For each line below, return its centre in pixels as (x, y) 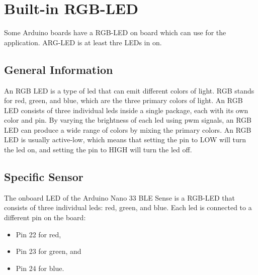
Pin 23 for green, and (49, 251)
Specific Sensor (44, 177)
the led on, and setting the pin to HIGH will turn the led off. (98, 150)
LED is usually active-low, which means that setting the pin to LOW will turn (125, 140)
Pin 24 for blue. (40, 268)
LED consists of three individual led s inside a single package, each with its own (126, 110)
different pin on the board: (45, 217)
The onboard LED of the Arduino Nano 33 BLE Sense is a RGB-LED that (120, 197)
